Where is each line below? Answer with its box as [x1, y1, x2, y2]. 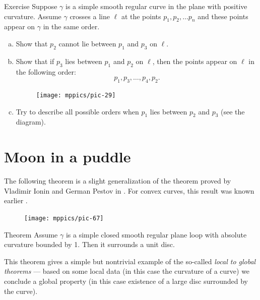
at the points [121, 11, 161, 21]
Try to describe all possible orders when [16, 106, 139, 116]
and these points [198, 11, 248, 21]
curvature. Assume [4, 11, 61, 21]
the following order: [16, 66, 76, 77]
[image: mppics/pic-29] [36, 91, 116, 99]
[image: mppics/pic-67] [24, 214, 104, 222]
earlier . [4, 195, 28, 206]
